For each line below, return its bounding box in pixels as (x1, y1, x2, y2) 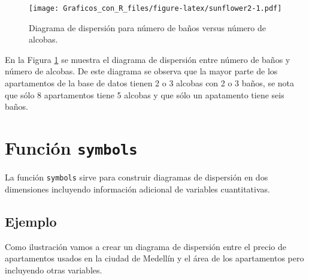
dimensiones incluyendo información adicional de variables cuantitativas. (5, 182, 270, 195)
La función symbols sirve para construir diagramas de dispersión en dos (5, 171, 268, 183)
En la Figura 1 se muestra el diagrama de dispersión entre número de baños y (5, 53, 290, 65)
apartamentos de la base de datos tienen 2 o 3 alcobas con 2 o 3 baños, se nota (5, 77, 295, 89)
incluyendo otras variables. (5, 263, 102, 276)
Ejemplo (5, 212, 57, 230)
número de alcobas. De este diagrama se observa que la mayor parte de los (5, 65, 278, 77)
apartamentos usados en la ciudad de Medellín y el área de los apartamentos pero (5, 252, 304, 264)
